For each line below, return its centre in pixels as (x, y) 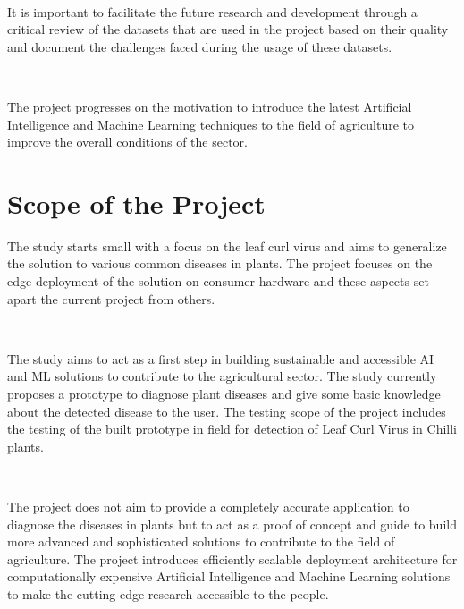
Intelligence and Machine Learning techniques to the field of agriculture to (211, 124)
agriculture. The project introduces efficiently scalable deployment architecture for (232, 558)
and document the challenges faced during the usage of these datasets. (200, 46)
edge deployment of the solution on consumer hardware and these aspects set (218, 281)
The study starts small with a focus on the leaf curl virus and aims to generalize (227, 245)
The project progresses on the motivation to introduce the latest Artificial (210, 106)
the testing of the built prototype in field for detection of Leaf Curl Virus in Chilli (232, 429)
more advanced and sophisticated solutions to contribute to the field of (201, 541)
